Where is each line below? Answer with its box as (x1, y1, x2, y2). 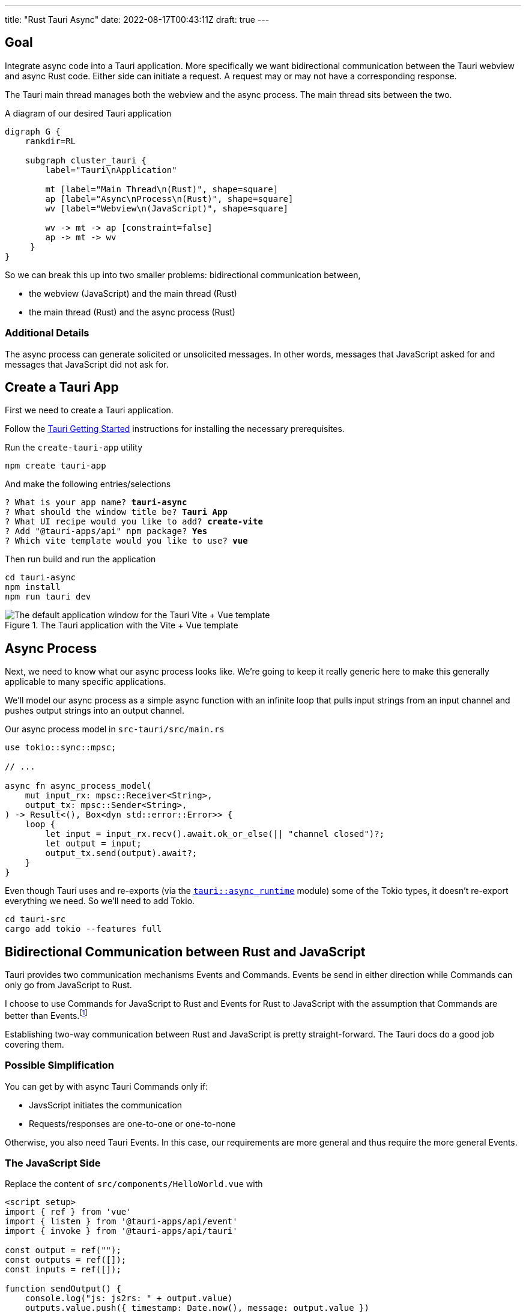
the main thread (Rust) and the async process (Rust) (29, 306, 235, 317)
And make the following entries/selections (5, 479, 171, 490)
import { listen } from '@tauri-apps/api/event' (5, 1216, 238, 1227)
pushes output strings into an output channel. (5, 705, 184, 716)
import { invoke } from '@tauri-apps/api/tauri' (5, 1226, 238, 1236)
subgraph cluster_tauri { (25, 155, 147, 165)
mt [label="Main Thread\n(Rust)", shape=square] (45, 184, 279, 194)
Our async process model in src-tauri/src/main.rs (5, 724, 225, 735)
